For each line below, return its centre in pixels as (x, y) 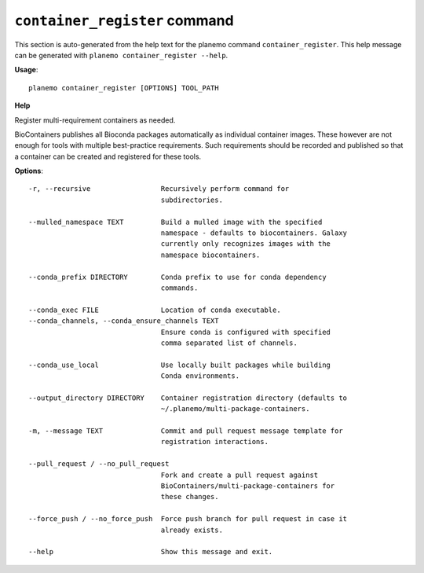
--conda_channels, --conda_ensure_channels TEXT (124, 321)
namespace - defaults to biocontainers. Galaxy (254, 233)
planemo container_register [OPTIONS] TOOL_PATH (124, 88)
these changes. (190, 497)
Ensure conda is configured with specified (246, 332)
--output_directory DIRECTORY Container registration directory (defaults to (188, 398)
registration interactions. (214, 442)
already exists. (192, 530)
